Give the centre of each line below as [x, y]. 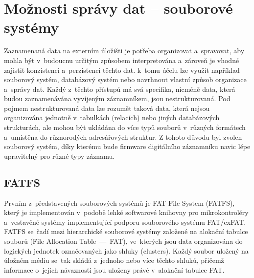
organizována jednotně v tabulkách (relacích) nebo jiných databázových [112, 118]
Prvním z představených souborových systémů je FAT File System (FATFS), [119, 203]
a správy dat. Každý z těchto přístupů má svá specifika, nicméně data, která [120, 89]
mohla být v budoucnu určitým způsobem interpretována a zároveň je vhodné [122, 60]
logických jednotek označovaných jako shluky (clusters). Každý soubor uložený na [126, 250]
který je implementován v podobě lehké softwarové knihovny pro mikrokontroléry [126, 212]
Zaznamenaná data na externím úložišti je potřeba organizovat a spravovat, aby [124, 51]
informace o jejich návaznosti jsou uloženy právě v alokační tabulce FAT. [114, 269]
